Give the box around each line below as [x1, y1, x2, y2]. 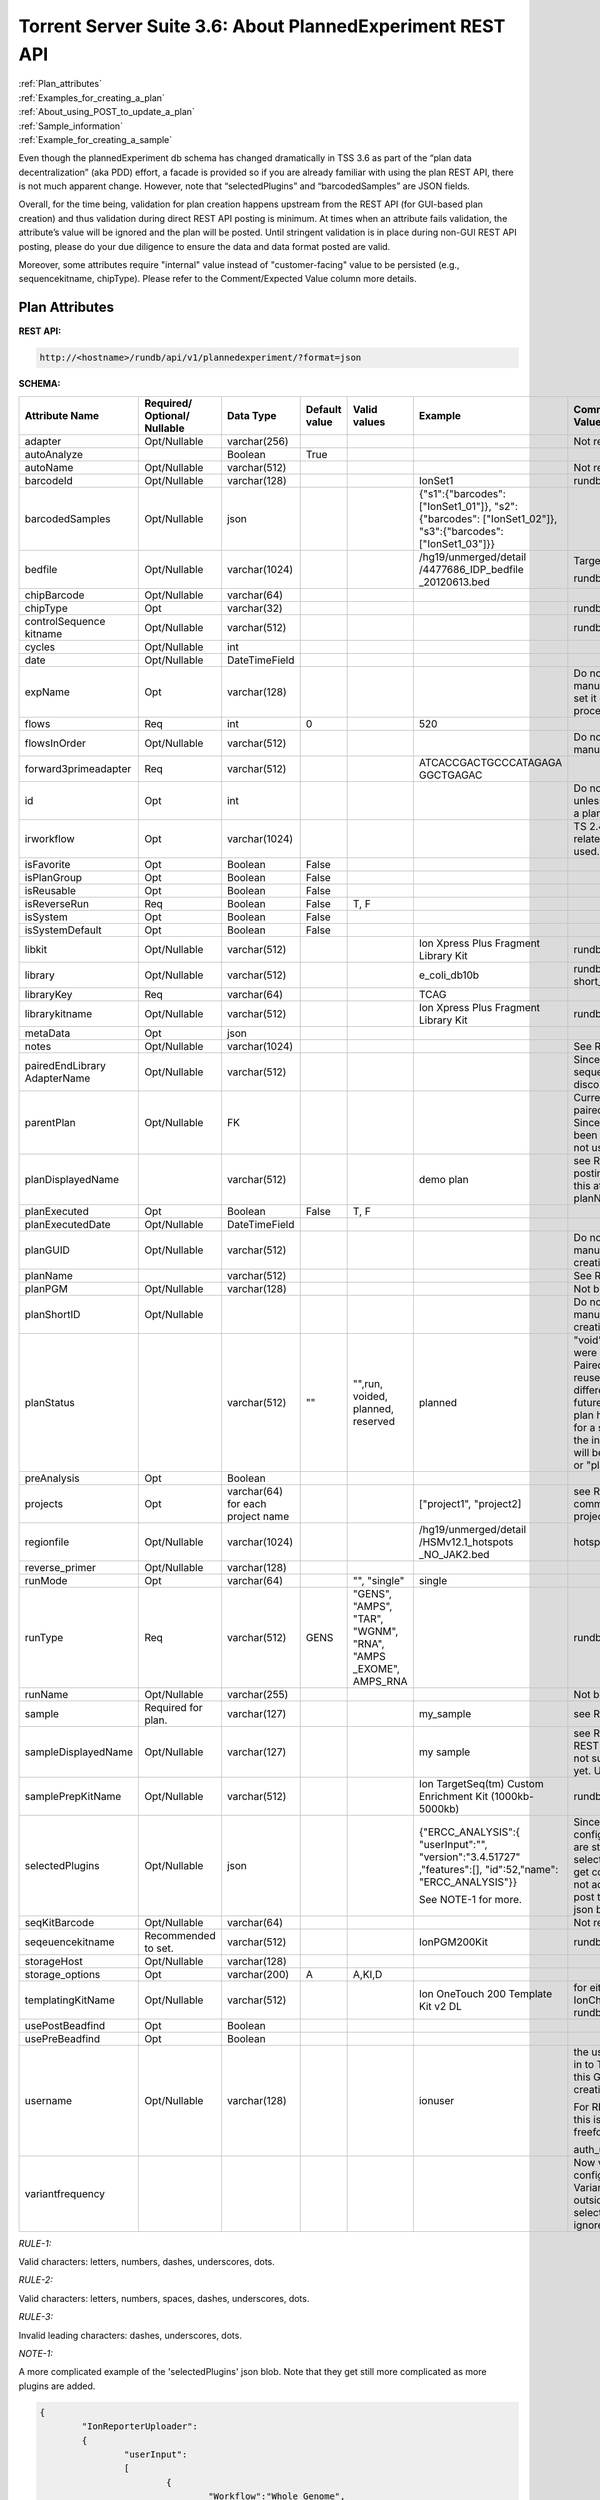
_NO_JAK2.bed [418, 1547, 490, 1561]
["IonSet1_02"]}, [482, 511, 558, 525]
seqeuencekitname [24, 1935, 115, 1949]
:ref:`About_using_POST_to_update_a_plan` [18, 106, 195, 118]
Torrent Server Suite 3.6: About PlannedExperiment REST [18, 15, 506, 37]
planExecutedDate [24, 1217, 111, 1231]
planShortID [24, 1307, 81, 1321]
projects [24, 1496, 64, 1510]
